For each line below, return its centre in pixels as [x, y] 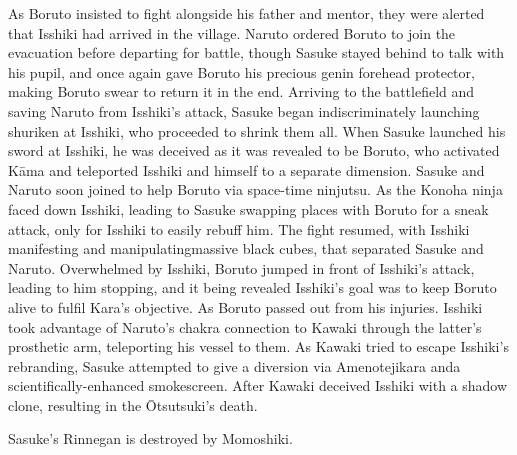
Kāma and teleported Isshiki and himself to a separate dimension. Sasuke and [246, 169]
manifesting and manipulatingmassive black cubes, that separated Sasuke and [246, 248]
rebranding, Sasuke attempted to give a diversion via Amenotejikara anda [234, 365]
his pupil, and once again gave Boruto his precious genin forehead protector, [241, 71]
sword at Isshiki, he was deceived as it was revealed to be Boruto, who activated [254, 150]
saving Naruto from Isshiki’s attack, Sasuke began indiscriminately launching [244, 110]
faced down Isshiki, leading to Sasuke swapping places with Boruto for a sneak [248, 208]
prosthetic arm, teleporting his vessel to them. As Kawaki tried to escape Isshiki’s [258, 346]
